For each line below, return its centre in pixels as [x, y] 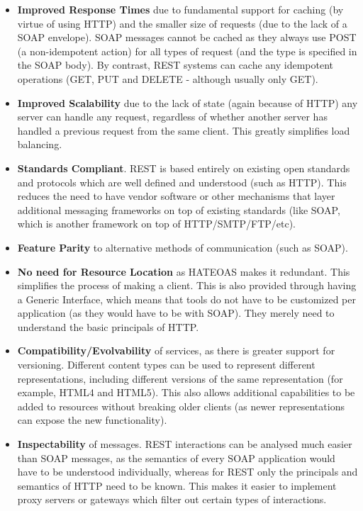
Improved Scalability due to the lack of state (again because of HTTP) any [188, 102]
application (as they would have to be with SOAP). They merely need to [176, 313]
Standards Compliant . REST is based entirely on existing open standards [184, 168]
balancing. [40, 144]
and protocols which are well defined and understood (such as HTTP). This [182, 182]
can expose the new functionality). [92, 420]
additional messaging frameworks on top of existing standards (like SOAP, [179, 209]
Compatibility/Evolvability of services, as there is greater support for [176, 350]
